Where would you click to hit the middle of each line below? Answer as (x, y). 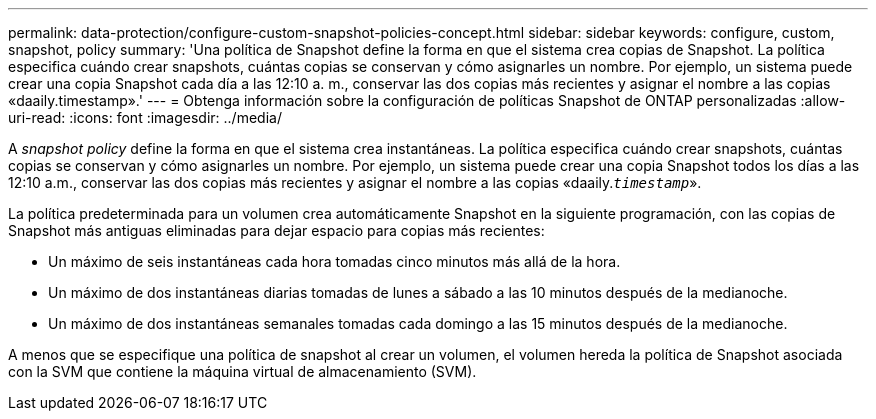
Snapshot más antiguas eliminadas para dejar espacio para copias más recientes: (276, 230)
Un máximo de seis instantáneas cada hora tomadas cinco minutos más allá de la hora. (334, 261)
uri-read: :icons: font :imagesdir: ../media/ (145, 117)
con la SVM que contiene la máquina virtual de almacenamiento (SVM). (242, 371)
